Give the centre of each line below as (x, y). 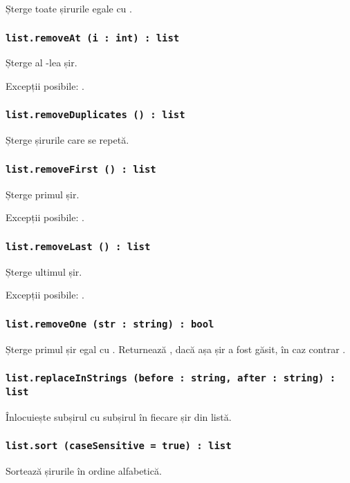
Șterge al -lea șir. (42, 63)
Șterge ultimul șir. (44, 271)
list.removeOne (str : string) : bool (110, 324)
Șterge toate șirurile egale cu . (69, 8)
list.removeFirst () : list (81, 169)
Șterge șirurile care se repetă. (67, 140)
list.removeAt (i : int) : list (93, 38)
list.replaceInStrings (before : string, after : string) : (171, 378)
